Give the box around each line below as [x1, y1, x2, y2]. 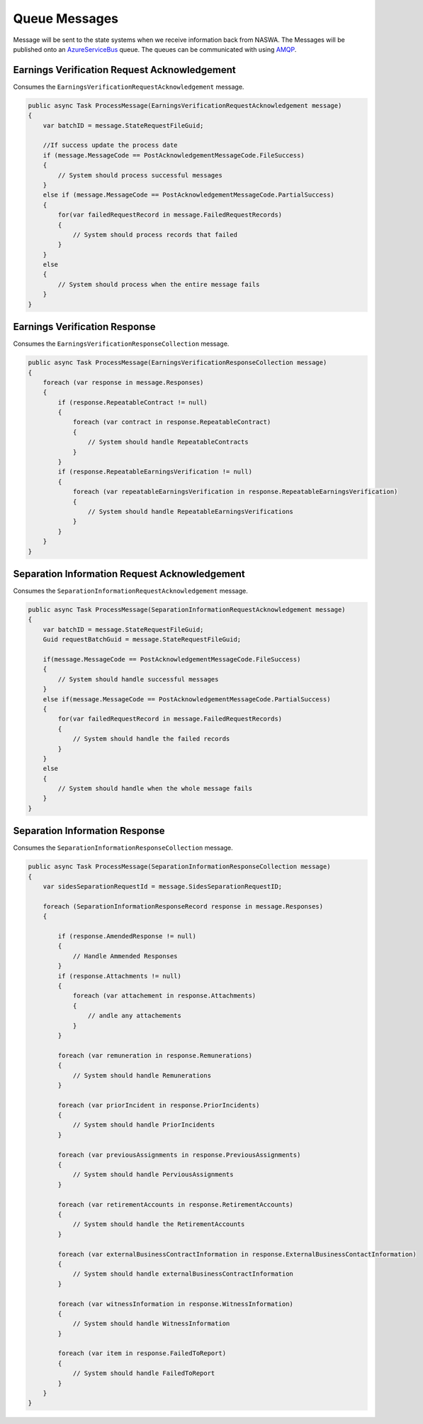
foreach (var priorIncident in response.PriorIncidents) [57, 1101, 260, 1109]
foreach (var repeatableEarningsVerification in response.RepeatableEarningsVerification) [72, 488, 398, 496]
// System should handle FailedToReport [72, 1369, 215, 1377]
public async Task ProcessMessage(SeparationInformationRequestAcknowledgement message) [28, 606, 346, 614]
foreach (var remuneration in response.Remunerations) [57, 1051, 253, 1059]
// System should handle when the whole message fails [57, 784, 253, 793]
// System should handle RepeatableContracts [87, 438, 249, 447]
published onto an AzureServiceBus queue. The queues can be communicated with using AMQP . [13, 45, 297, 53]
